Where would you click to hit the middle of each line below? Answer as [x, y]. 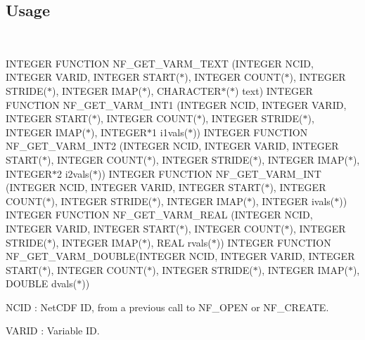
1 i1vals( [170, 132]
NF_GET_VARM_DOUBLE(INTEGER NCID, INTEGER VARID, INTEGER [180, 256]
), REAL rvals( [179, 242]
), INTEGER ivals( [293, 201]
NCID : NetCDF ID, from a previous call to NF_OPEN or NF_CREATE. [167, 307]
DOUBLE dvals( [41, 283]
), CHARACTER [184, 90]
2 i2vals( [75, 173]
